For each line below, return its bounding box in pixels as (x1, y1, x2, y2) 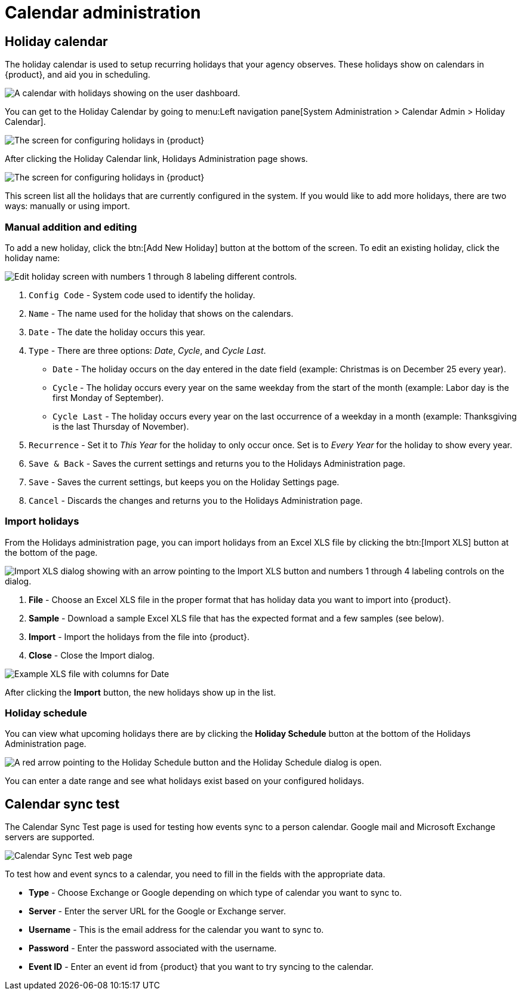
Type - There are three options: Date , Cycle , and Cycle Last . (29, 345, 266, 356)
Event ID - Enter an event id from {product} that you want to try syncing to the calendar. (29, 962, 374, 972)
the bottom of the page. (5, 547, 98, 558)
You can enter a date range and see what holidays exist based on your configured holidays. (5, 776, 364, 786)
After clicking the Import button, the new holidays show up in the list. (5, 687, 276, 697)
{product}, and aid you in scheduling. (5, 69, 150, 80)
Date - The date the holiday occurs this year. (29, 326, 205, 337)
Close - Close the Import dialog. (29, 650, 155, 660)
